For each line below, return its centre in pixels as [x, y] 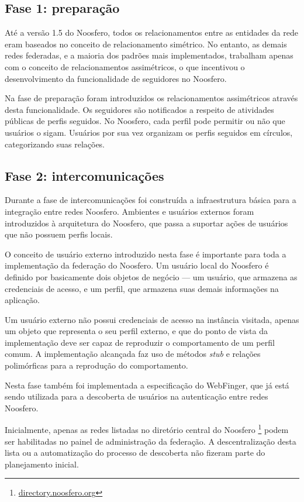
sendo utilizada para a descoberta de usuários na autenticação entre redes [137, 396]
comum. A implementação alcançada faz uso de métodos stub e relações [133, 354]
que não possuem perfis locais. [59, 234]
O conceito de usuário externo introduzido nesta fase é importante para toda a [146, 254]
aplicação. [22, 300]
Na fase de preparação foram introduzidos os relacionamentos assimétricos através [151, 98]
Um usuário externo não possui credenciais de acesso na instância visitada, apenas [152, 319]
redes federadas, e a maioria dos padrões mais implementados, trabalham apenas [149, 55]
